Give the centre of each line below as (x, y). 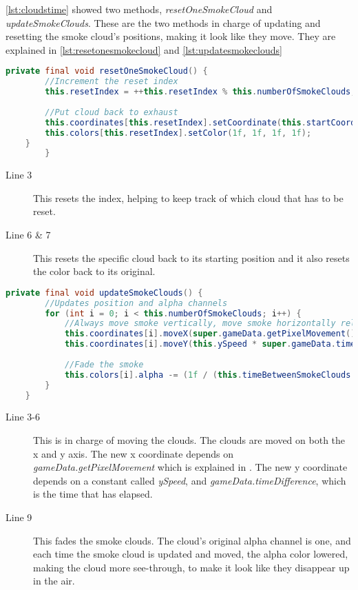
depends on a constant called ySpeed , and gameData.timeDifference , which (190, 480)
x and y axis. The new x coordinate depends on (134, 453)
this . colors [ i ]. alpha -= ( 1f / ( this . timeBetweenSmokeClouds (208, 375)
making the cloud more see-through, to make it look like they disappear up (191, 567)
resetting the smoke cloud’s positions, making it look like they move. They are (171, 36)
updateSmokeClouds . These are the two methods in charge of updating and (163, 22)
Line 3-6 (23, 417)
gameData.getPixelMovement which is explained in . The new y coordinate (190, 467)
